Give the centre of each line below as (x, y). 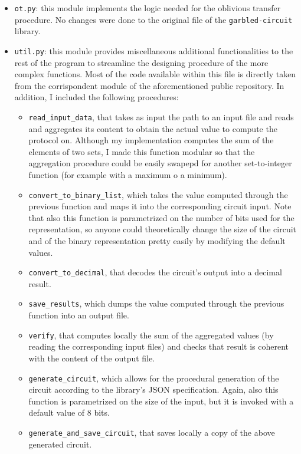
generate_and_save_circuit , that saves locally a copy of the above (152, 432)
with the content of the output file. (92, 358)
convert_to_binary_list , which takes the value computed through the (158, 194)
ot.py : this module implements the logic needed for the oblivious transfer (148, 8)
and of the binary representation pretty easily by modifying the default (157, 241)
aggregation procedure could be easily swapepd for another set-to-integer (160, 163)
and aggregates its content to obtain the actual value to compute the (153, 128)
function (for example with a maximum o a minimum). (128, 174)
